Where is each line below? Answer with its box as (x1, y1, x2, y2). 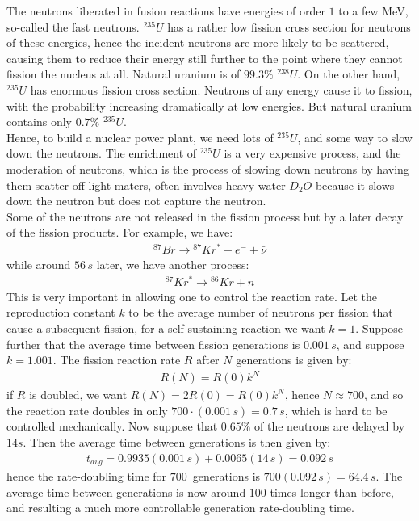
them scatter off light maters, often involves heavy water (6, 176, 286, 193)
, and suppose (336, 335, 404, 352)
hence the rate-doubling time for (6, 468, 167, 485)
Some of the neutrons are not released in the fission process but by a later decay (6, 208, 404, 225)
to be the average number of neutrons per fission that (128, 304, 393, 321)
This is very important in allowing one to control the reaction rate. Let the (6, 288, 378, 305)
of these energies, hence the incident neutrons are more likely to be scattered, (6, 34, 389, 51)
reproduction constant (6, 304, 115, 321)
